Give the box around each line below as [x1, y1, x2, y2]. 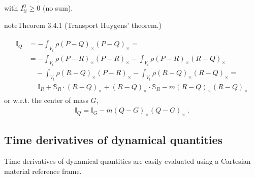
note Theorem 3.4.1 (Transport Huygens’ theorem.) [4, 19, 162, 30]
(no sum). [42, 3, 73, 13]
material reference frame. [4, 165, 82, 176]
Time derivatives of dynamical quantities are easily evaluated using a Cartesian [4, 156, 251, 166]
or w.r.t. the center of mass [4, 95, 88, 105]
